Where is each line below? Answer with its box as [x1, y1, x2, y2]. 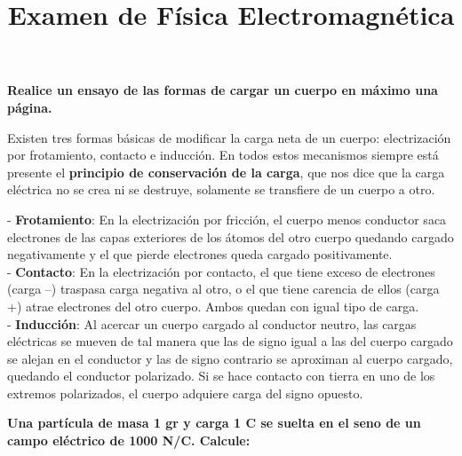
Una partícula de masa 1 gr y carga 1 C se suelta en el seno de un [7, 413, 421, 432]
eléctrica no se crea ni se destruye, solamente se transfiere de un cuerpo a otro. [7, 180, 435, 199]
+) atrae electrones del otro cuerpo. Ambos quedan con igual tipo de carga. [7, 296, 419, 315]
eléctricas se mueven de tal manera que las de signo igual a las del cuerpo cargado [7, 332, 453, 350]
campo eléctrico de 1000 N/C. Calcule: [7, 431, 251, 450]
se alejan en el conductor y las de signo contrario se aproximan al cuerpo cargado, [7, 349, 453, 367]
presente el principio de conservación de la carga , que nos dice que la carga [7, 162, 445, 181]
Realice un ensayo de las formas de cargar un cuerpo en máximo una [7, 81, 438, 99]
